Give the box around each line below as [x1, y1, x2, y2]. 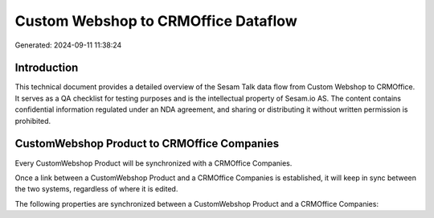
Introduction [14, 61, 79, 75]
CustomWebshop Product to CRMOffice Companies [14, 137, 280, 150]
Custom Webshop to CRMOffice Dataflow [14, 12, 297, 30]
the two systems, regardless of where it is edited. [14, 184, 178, 194]
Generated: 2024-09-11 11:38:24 [14, 40, 122, 50]
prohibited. [14, 116, 51, 125]
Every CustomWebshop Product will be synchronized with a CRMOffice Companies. [14, 158, 293, 168]
